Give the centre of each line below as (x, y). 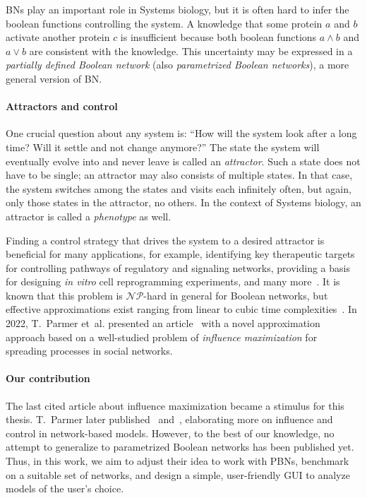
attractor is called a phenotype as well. (89, 216)
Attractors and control (62, 106)
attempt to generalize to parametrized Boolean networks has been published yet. (180, 447)
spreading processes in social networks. (89, 351)
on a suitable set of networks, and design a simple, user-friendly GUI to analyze (178, 474)
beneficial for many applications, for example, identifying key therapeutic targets (180, 254)
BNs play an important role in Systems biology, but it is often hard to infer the (178, 9)
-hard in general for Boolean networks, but (236, 295)
